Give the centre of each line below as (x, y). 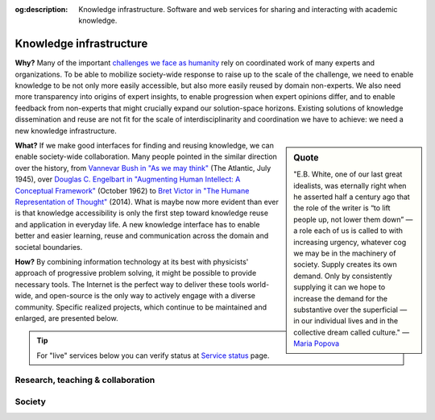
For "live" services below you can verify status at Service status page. (153, 356)
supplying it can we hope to (340, 287)
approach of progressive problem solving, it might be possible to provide (136, 273)
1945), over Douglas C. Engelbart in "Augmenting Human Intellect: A (128, 179)
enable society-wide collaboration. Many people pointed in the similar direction (146, 156)
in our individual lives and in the (346, 321)
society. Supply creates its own (346, 264)
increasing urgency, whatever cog (350, 242)
